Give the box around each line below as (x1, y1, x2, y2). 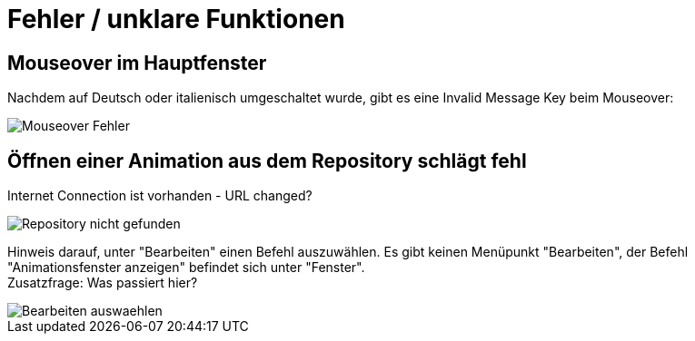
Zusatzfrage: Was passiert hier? (7, 275, 198, 291)
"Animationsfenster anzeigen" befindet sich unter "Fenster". (7, 259, 365, 276)
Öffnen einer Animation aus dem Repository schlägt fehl (7, 149, 527, 172)
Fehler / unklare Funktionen (7, 4, 345, 34)
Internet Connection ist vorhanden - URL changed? (7, 188, 313, 204)
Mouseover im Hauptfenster (7, 51, 267, 74)
